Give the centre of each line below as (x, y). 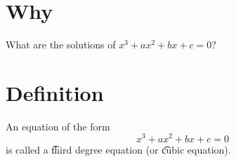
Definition (55, 92)
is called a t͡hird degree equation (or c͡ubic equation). (118, 149)
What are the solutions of (61, 45)
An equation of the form (58, 126)
